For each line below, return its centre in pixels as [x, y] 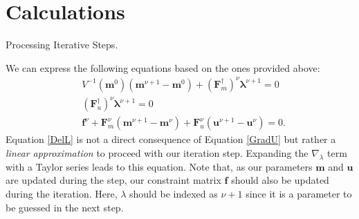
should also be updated [280, 180]
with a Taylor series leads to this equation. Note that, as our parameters [159, 166]
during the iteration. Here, [62, 193]
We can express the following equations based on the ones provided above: [163, 67]
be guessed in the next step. [65, 207]
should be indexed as [174, 193]
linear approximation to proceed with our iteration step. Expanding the [157, 153]
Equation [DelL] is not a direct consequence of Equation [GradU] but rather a [171, 139]
